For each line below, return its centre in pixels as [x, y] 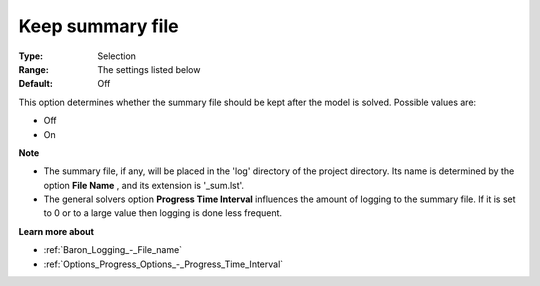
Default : [36, 84]
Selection [117, 56]
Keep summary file [98, 26]
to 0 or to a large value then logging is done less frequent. [163, 213]
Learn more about [56, 231]
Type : [31, 56]
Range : [33, 69]
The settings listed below [149, 69]
